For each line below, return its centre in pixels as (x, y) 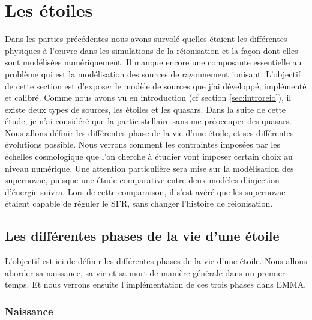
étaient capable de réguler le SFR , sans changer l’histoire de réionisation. (139, 203)
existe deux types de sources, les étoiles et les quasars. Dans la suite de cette (145, 109)
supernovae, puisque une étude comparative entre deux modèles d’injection (142, 180)
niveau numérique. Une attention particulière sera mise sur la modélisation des (149, 168)
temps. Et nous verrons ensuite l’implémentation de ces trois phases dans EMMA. (156, 284)
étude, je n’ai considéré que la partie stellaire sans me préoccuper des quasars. (148, 121)
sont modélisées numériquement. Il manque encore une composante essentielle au (153, 62)
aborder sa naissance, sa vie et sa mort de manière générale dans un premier (145, 272)
